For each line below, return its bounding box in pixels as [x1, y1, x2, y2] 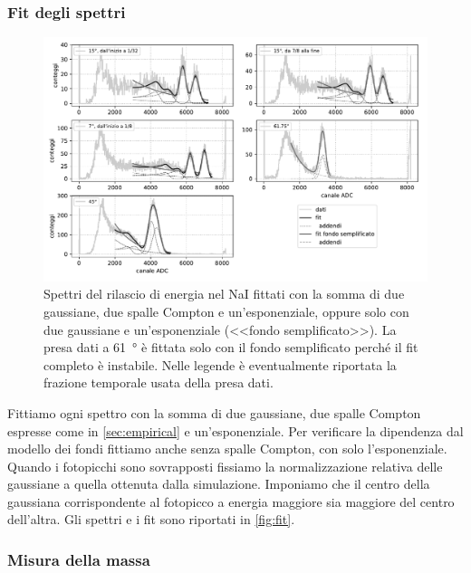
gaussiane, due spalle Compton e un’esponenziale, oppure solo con [43, 301, 409, 320]
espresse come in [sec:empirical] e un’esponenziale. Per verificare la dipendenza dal [7, 421, 464, 440]
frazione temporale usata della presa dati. [43, 373, 274, 392]
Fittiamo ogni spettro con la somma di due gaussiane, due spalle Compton [7, 403, 421, 422]
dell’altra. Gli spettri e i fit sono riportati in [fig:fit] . [7, 510, 295, 529]
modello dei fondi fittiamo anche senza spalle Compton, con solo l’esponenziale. [7, 439, 447, 458]
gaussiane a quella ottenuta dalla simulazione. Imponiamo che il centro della [7, 474, 430, 493]
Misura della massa [7, 549, 150, 570]
